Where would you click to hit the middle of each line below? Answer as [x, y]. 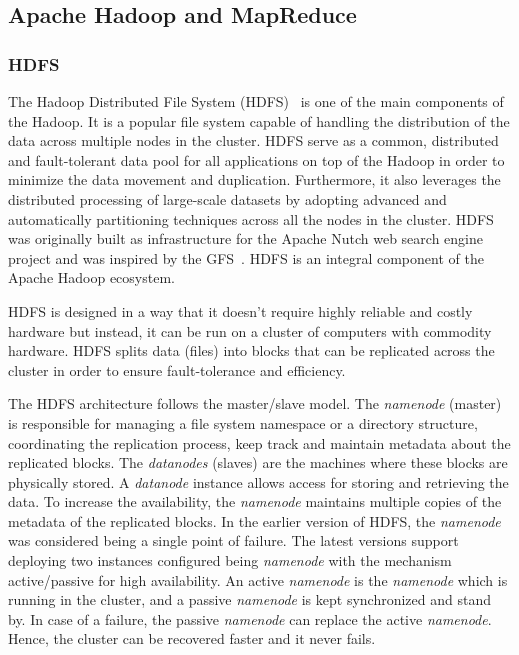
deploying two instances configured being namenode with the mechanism [230, 560]
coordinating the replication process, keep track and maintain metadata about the [259, 442]
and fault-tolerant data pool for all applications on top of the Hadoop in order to [256, 159]
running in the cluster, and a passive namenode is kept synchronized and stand [249, 599]
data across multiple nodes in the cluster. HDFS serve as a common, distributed [253, 140]
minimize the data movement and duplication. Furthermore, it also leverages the [254, 179]
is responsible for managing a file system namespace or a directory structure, [243, 422]
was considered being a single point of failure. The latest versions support [233, 540]
